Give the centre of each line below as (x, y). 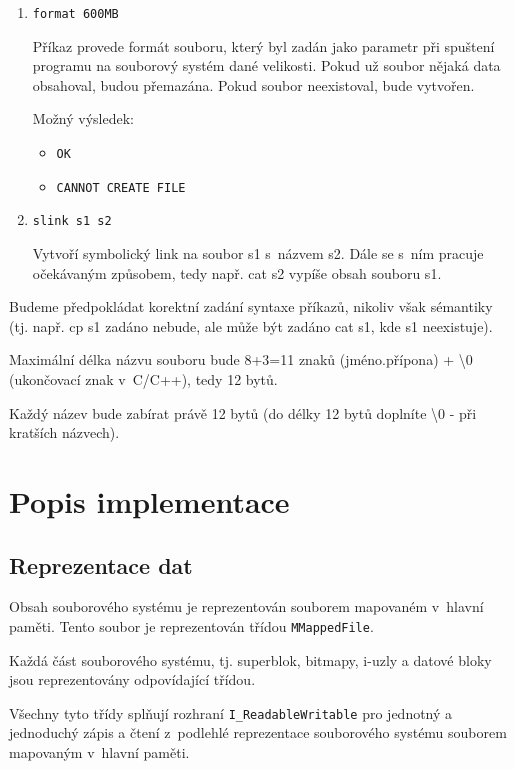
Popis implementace (149, 500)
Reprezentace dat (101, 564)
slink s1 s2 (72, 221)
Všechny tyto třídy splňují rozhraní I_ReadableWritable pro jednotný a (231, 712)
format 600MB (75, 14)
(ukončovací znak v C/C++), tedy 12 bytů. (143, 378)
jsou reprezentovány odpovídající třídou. (132, 679)
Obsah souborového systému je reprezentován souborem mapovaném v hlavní (246, 606)
